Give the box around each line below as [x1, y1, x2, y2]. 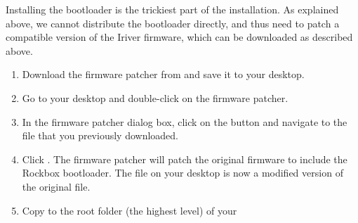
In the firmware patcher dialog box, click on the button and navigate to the [22, 114, 347, 129]
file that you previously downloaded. [22, 128, 179, 143]
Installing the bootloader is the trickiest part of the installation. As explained [6, 2, 339, 16]
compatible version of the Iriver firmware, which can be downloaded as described [6, 30, 353, 44]
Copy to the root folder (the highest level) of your [22, 203, 237, 217]
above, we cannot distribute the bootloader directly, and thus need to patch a [6, 15, 340, 30]
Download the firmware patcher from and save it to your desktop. [22, 67, 305, 82]
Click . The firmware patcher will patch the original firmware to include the [22, 151, 347, 166]
